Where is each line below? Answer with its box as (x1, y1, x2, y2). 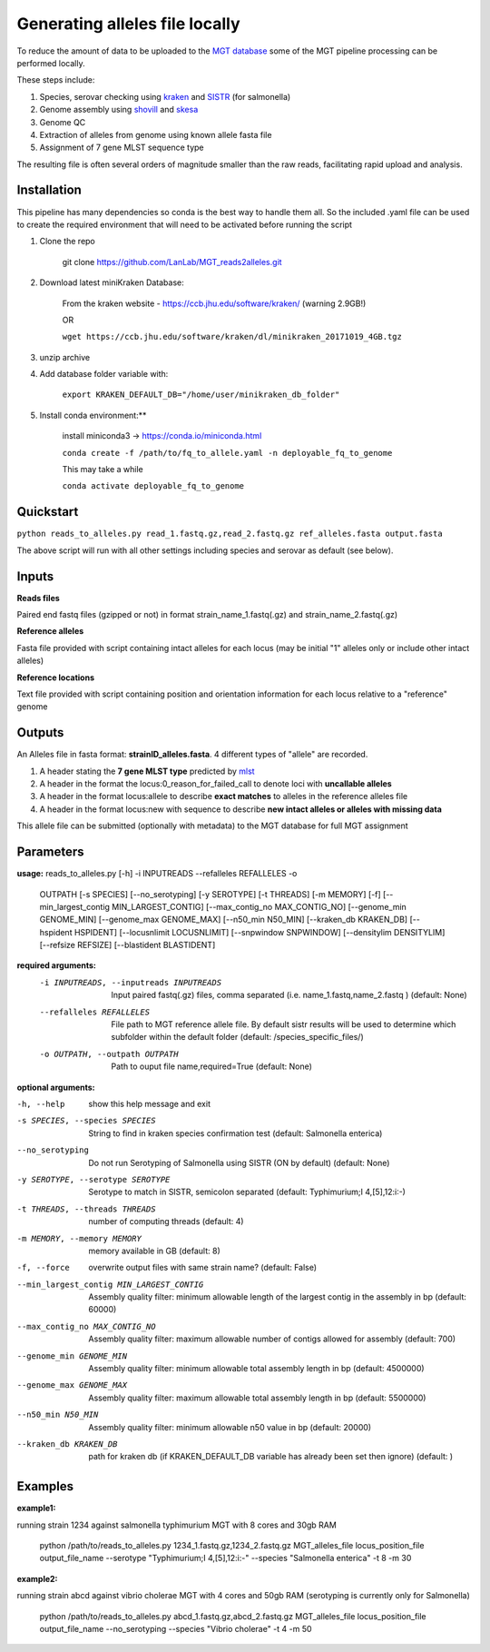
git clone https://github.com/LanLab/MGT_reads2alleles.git (62, 256, 282, 267)
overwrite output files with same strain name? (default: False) (88, 1262, 318, 1273)
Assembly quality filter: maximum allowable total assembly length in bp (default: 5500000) (88, 1392, 426, 1403)
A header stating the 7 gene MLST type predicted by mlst (39, 766, 255, 777)
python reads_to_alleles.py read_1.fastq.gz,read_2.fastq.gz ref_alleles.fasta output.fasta (16, 529, 444, 539)
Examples (16, 1479, 74, 1494)
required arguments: (16, 960, 97, 971)
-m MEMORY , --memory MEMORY (16, 1233, 142, 1243)
